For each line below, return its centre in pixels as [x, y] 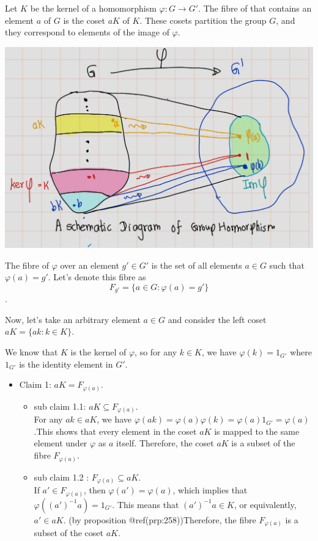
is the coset [84, 20]
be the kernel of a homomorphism [93, 8]
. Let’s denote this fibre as [97, 277]
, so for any [156, 352]
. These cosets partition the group [203, 20]
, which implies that [210, 490]
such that [287, 265]
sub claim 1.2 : [61, 477]
